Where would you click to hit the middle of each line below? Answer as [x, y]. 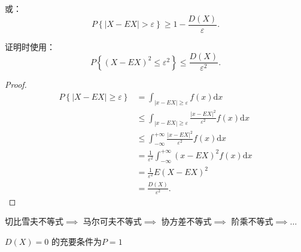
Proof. [16, 84]
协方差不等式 [186, 221]
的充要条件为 [76, 241]
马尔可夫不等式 [112, 221]
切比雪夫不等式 [34, 221]
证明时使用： [30, 46]
